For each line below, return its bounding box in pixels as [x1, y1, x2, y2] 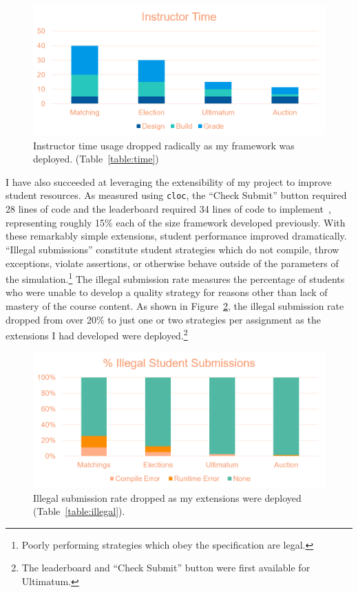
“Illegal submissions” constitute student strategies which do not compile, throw [6, 242, 339, 256]
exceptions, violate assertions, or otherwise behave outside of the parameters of [6, 255, 339, 270]
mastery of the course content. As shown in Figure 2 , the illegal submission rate [6, 298, 344, 313]
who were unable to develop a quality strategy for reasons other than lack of [6, 285, 328, 299]
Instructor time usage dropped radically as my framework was [33, 138, 295, 152]
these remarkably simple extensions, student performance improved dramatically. [6, 229, 347, 243]
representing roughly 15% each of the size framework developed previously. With [6, 215, 346, 229]
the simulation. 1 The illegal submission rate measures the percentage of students [6, 270, 345, 286]
